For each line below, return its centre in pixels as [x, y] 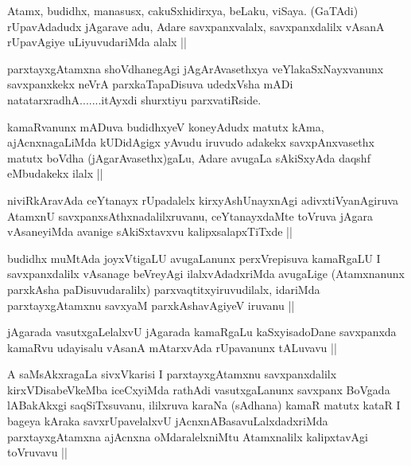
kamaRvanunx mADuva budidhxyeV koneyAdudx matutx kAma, [166, 126]
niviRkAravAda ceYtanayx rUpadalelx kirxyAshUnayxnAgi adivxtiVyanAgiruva [203, 200]
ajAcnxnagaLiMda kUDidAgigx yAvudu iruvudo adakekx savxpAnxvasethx [191, 142]
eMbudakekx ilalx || [55, 173]
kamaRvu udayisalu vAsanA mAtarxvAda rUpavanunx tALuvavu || [172, 347]
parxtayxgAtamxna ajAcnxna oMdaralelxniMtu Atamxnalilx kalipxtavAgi [188, 436]
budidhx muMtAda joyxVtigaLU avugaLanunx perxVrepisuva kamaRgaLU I [194, 258]
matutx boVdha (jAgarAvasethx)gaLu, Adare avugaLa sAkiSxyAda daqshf [189, 157]
